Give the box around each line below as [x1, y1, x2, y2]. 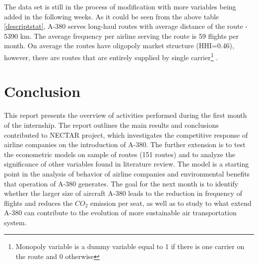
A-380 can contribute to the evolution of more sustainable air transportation [4, 207, 237, 218]
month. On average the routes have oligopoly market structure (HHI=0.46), [4, 40, 234, 51]
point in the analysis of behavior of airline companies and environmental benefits [4, 168, 250, 178]
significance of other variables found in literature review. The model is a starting [4, 159, 249, 169]
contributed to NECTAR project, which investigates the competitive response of [4, 129, 248, 140]
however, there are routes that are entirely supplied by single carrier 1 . [4, 50, 218, 62]
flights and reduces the [4, 197, 73, 208]
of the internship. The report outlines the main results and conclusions [4, 119, 219, 130]
